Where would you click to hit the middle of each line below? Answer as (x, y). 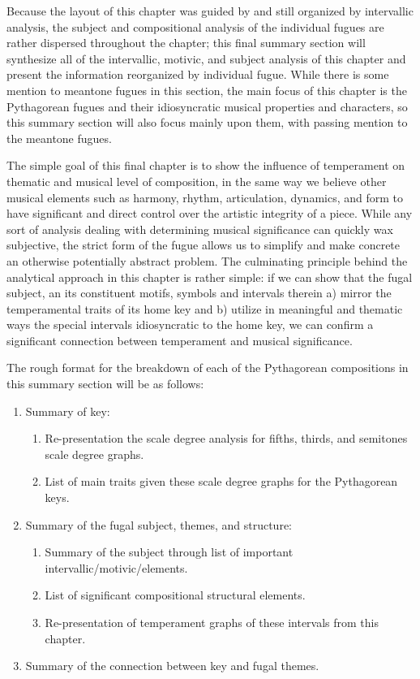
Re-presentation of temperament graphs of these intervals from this (212, 622)
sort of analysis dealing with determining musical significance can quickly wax (200, 229)
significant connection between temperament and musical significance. (180, 340)
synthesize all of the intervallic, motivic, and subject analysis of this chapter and (206, 58)
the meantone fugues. (59, 138)
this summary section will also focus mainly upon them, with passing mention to (207, 122)
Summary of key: (68, 411)
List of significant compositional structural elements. (175, 595)
